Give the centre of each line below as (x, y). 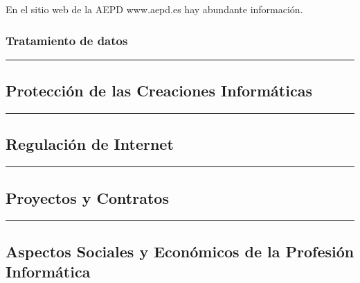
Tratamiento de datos (67, 40)
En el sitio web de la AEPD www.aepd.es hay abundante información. (154, 9)
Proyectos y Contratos (87, 197)
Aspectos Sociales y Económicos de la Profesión (180, 251)
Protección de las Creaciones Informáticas (159, 91)
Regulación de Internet (90, 144)
